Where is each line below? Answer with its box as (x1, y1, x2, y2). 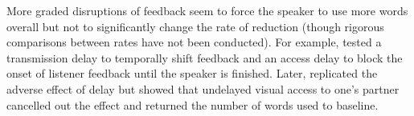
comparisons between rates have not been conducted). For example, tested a (6, 34, 382, 50)
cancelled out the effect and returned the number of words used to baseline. (6, 96, 379, 113)
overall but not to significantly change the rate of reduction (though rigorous (6, 18, 384, 34)
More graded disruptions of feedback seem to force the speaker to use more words (6, 2, 408, 18)
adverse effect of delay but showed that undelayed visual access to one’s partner (6, 80, 400, 97)
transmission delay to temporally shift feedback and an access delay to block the (6, 49, 403, 66)
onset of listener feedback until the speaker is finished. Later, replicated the (6, 65, 378, 82)
